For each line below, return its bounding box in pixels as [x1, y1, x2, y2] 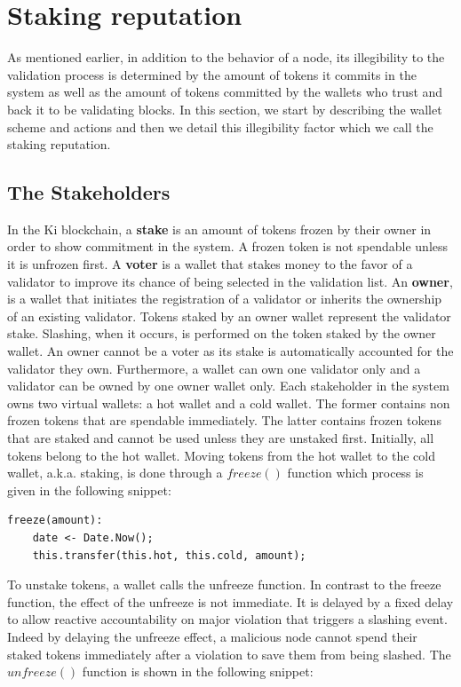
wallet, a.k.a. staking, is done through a [7, 463, 223, 482]
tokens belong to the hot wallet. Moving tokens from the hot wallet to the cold [7, 446, 436, 464]
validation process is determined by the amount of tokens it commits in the [7, 65, 417, 83]
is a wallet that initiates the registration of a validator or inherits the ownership [7, 289, 442, 308]
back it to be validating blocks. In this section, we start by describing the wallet [7, 99, 442, 118]
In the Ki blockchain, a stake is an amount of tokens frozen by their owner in [7, 219, 432, 238]
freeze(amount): [7, 514, 103, 527]
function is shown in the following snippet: [82, 662, 314, 681]
